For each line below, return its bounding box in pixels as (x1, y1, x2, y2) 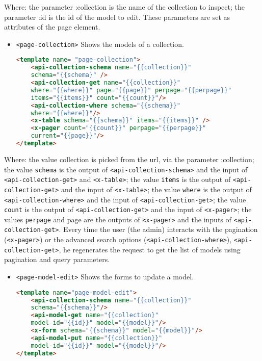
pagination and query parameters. (4, 254, 110, 265)
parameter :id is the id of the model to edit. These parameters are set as (4, 11, 230, 22)
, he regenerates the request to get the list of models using (59, 244, 241, 254)
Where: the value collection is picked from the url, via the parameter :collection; (4, 153, 254, 164)
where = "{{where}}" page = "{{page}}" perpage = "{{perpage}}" (31, 86, 232, 94)
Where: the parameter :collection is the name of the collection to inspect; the (4, 2, 245, 12)
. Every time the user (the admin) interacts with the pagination (59, 224, 258, 235)
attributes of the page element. (4, 21, 100, 32)
